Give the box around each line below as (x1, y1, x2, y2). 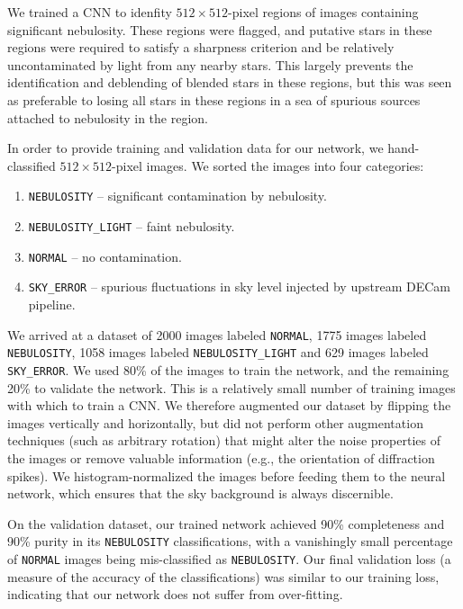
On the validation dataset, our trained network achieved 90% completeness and (7, 514, 445, 533)
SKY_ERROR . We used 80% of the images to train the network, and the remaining (7, 360, 449, 379)
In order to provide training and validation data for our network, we (7, 139, 384, 157)
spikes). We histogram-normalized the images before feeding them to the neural (7, 466, 446, 485)
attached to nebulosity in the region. (7, 108, 208, 127)
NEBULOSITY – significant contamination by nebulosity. (28, 186, 327, 205)
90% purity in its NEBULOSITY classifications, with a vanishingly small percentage (7, 532, 453, 551)
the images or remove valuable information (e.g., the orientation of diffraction (7, 448, 435, 467)
